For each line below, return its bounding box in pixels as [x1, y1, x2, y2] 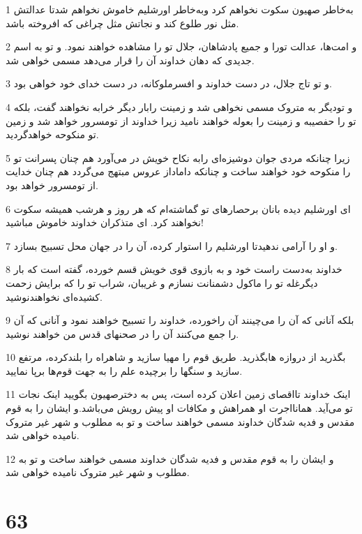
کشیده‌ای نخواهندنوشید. [6, 289, 103, 304]
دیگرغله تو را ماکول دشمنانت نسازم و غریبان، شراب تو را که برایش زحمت [6, 275, 318, 290]
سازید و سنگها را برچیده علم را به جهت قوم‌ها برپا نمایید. [6, 363, 243, 378]
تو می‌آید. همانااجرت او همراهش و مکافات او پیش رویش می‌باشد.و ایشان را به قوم [6, 401, 353, 415]
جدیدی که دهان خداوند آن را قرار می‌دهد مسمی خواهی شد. [6, 52, 255, 67]
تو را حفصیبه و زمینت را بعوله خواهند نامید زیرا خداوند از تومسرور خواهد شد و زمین [6, 113, 356, 128]
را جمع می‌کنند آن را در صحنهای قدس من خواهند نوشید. [6, 326, 239, 341]
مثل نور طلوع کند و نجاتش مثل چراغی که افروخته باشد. [6, 15, 239, 30]
